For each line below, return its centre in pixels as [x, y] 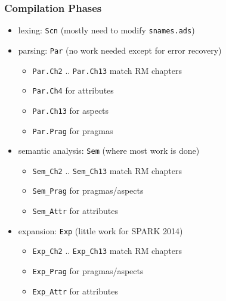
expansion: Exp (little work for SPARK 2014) [100, 230]
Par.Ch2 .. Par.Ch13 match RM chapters [107, 70]
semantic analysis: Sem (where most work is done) [109, 150]
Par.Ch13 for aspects [71, 110]
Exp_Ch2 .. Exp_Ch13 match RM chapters [107, 251]
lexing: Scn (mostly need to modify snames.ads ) [106, 30]
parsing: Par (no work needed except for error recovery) [120, 50]
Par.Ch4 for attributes [73, 90]
